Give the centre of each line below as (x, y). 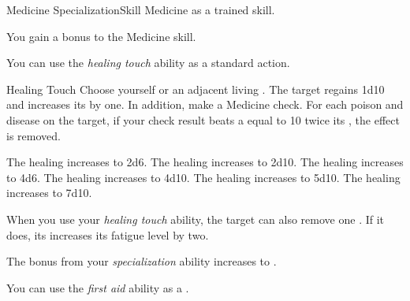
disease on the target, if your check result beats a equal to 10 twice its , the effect (203, 119)
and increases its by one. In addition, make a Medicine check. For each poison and (205, 104)
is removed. (34, 135)
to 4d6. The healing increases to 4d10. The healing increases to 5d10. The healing (203, 177)
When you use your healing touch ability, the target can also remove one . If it (196, 219)
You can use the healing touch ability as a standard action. (148, 63)
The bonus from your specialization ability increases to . (142, 261)
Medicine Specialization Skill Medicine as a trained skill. (141, 9)
